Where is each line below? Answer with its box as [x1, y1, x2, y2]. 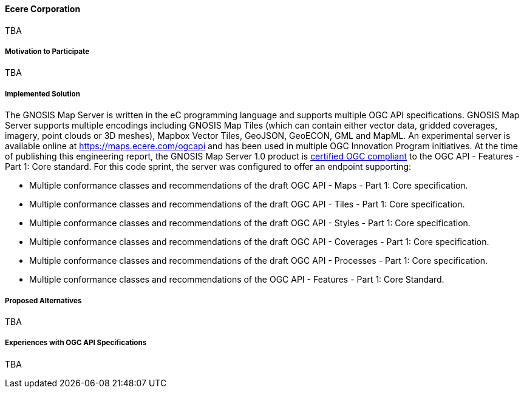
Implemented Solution [5, 89, 80, 98]
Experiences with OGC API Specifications [5, 338, 147, 348]
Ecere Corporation [5, 4, 81, 14]
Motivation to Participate [5, 47, 90, 56]
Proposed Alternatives [5, 296, 82, 305]
